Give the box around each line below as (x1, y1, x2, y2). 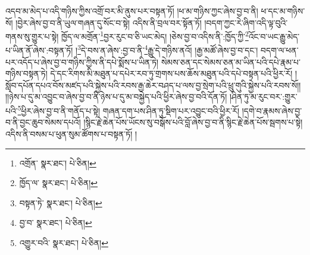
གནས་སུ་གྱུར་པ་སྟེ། (5, 30, 59, 42)
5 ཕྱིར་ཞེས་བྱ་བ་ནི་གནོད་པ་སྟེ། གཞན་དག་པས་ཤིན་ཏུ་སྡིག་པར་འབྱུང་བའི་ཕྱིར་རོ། (17, 103, 240, 117)
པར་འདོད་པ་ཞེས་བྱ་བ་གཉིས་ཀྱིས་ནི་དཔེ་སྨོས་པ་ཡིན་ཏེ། (5, 55, 159, 68)
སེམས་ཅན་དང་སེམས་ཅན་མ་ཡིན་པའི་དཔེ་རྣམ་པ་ (161, 55, 300, 68)
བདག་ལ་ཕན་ (261, 44, 299, 56)
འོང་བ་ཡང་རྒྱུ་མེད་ (248, 30, 300, 42)
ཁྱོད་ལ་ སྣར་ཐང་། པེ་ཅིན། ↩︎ (19, 177, 98, 189)
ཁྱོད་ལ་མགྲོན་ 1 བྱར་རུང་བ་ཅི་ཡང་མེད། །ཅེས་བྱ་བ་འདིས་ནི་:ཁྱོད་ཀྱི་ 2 (61, 29, 249, 42)
